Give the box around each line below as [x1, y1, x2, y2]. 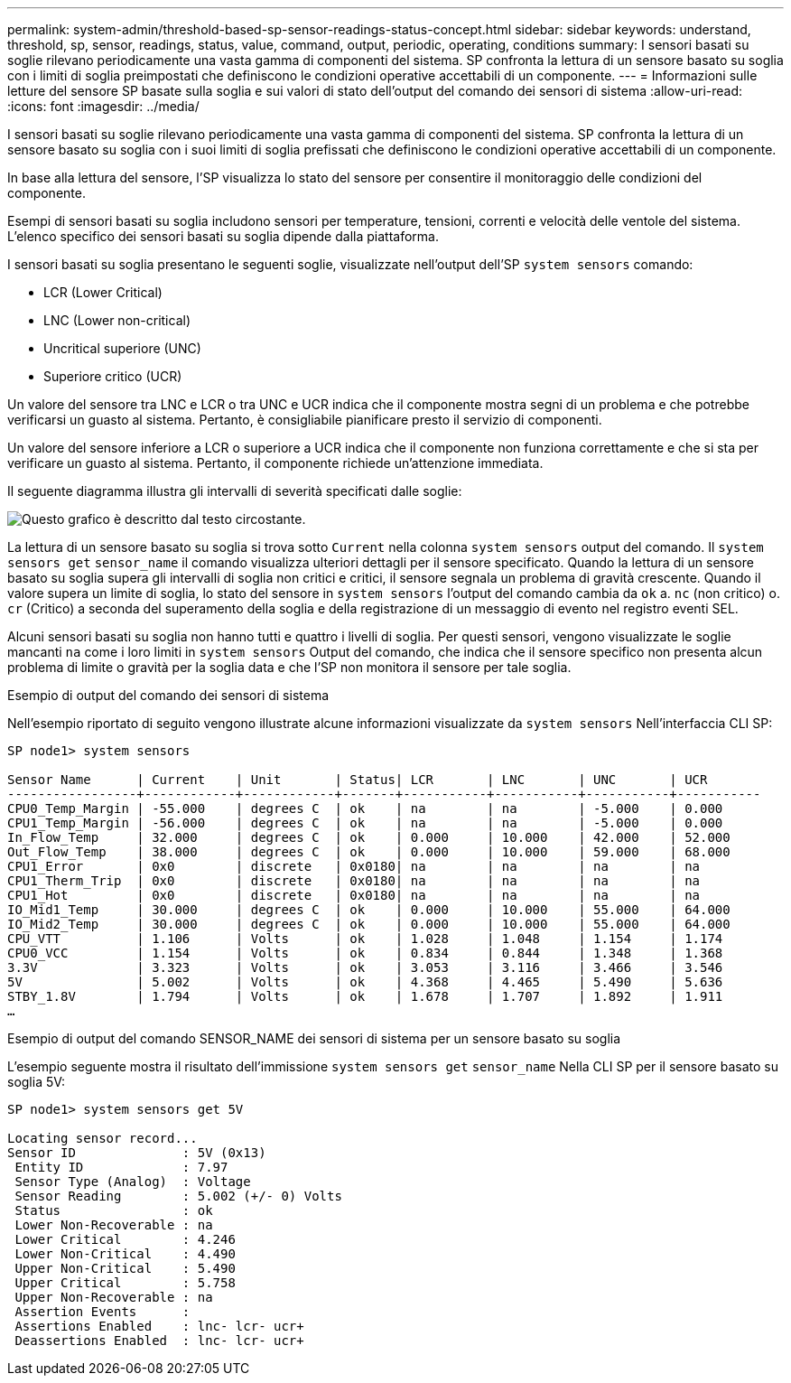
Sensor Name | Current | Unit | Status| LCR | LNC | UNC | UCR [7, 772, 708, 787]
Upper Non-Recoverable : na [14, 1290, 213, 1304]
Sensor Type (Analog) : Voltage [14, 1174, 251, 1189]
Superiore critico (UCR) [43, 369, 182, 384]
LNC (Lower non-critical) [43, 313, 191, 328]
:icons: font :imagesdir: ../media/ [7, 98, 200, 114]
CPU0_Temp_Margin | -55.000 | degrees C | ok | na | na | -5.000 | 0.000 [7, 801, 723, 816]
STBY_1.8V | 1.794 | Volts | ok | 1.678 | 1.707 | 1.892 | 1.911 [7, 989, 723, 1004]
